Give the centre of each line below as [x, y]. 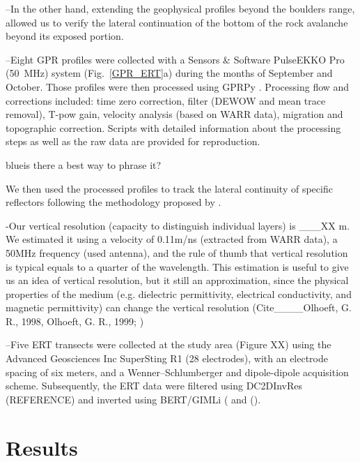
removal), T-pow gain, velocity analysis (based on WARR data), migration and [174, 114]
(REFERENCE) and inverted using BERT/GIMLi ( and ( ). [133, 399]
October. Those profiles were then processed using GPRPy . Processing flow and [178, 86]
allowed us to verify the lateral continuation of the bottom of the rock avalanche [177, 22]
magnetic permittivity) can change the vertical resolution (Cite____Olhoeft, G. [179, 307]
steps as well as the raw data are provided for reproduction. [133, 141]
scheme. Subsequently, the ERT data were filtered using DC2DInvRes [154, 386]
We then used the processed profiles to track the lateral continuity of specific [169, 188]
